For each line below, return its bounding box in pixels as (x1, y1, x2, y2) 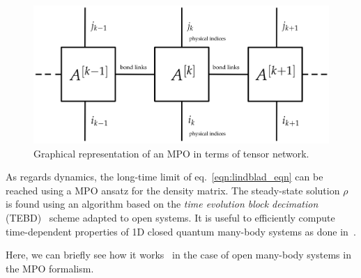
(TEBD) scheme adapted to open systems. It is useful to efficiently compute (6, 210, 335, 225)
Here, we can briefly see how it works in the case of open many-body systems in (6, 247, 351, 262)
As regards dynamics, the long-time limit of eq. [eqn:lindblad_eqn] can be (6, 169, 323, 184)
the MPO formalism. (6, 261, 94, 275)
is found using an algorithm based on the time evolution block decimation (6, 196, 318, 211)
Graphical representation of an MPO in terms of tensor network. (33, 146, 309, 160)
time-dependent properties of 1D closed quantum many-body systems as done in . (6, 224, 356, 238)
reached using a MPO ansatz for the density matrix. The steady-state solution (6, 183, 340, 197)
